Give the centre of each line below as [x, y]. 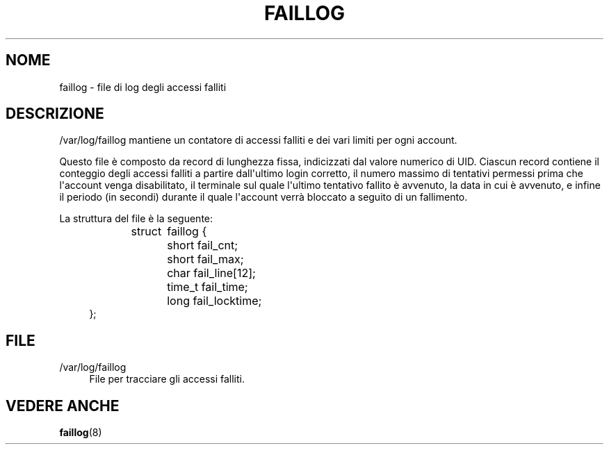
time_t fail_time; [208, 287]
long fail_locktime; [214, 301]
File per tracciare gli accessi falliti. [167, 379]
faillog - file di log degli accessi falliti [143, 87]
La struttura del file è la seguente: [136, 219]
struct [146, 232]
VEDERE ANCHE [63, 406]
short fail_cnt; [203, 245]
